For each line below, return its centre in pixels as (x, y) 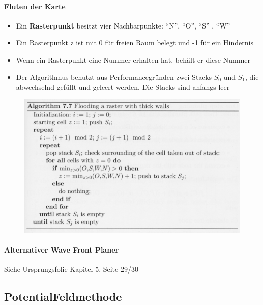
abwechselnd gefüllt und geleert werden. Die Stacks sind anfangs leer (123, 87)
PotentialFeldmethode (63, 296)
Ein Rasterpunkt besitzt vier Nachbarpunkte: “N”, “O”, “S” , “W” (123, 25)
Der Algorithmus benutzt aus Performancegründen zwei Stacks (114, 77)
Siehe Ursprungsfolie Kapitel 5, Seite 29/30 (71, 269)
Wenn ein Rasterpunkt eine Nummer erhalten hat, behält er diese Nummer (133, 59)
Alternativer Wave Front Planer (62, 249)
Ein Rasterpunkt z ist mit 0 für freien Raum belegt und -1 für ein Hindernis (135, 43)
